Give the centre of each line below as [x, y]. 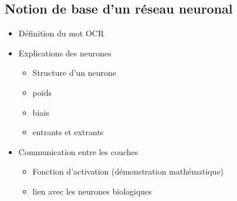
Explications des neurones [65, 53]
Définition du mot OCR [61, 33]
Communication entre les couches [78, 151]
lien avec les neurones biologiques [92, 191]
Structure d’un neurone [75, 73]
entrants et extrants [68, 132]
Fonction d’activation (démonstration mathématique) [128, 171]
